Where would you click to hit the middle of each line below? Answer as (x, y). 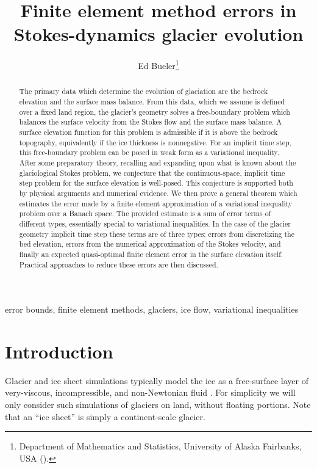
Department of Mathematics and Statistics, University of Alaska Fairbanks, (160, 446)
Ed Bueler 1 (158, 64)
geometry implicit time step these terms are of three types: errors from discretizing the (157, 234)
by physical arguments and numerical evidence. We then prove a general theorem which (158, 193)
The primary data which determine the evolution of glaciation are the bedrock (144, 91)
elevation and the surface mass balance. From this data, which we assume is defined (152, 102)
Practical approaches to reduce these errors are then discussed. (119, 264)
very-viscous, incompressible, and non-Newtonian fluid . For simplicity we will (150, 392)
